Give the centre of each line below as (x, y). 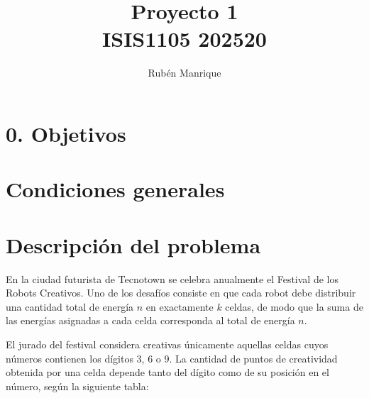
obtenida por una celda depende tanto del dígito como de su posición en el (167, 372)
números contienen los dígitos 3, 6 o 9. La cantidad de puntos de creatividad (172, 358)
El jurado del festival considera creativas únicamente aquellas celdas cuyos (167, 344)
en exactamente (180, 306)
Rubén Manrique (184, 73)
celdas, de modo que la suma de (294, 306)
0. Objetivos (66, 133)
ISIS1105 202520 (184, 39)
